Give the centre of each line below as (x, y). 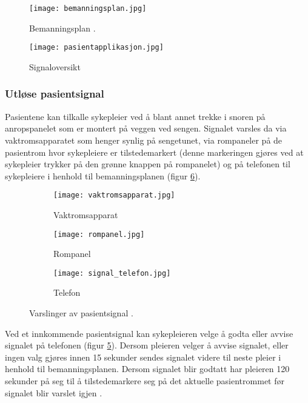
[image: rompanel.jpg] (99, 234)
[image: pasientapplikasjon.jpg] (96, 48)
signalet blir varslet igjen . (54, 392)
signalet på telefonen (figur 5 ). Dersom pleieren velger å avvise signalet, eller (147, 345)
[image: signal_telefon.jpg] (112, 273)
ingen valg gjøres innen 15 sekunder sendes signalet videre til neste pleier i (143, 357)
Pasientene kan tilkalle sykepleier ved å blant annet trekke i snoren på (135, 116)
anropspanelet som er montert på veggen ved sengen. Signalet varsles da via (146, 128)
